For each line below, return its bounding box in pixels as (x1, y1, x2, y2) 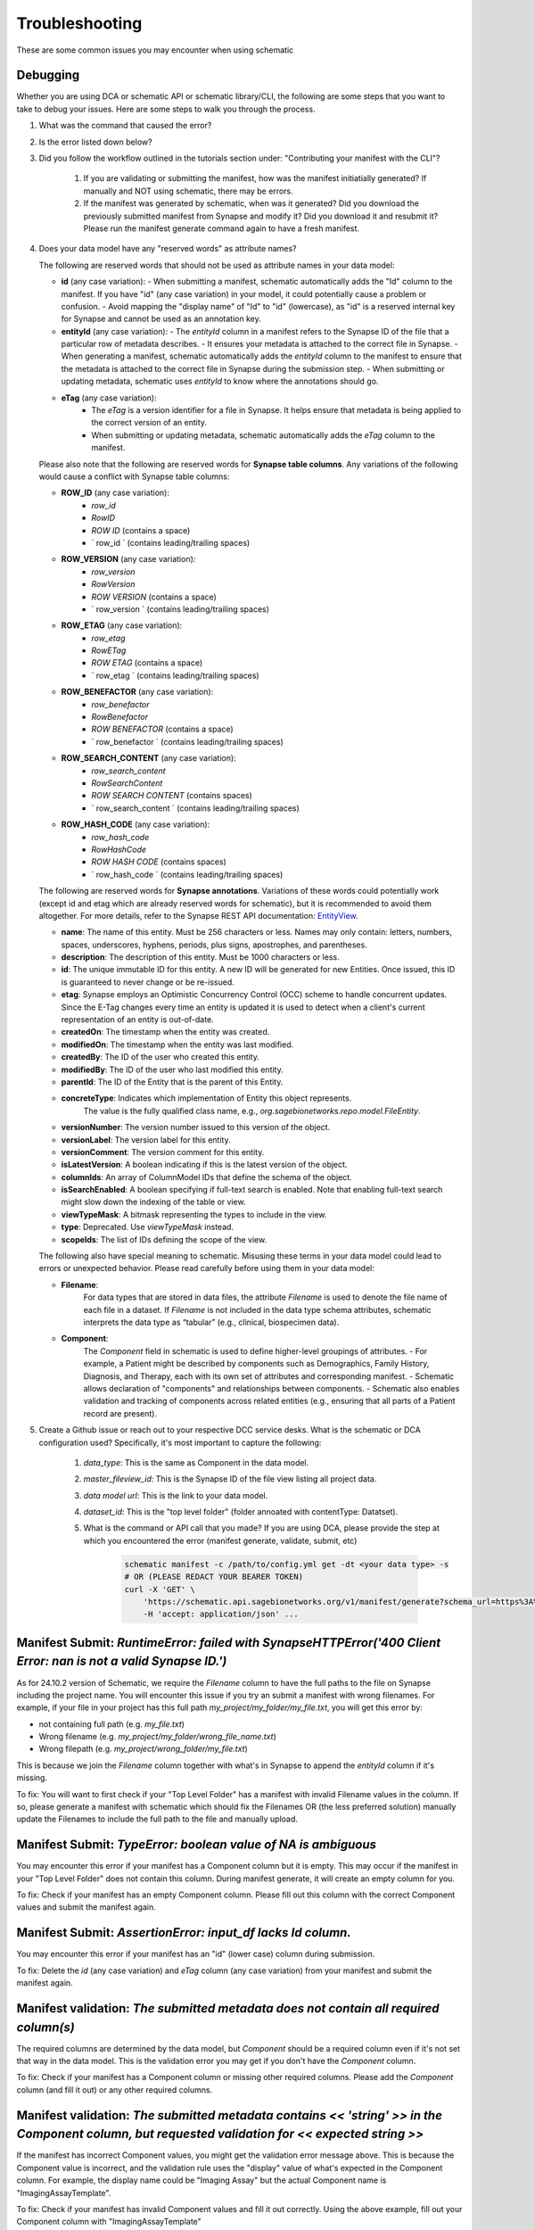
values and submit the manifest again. (16, 1902, 156, 1912)
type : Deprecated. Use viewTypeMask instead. (61, 1222, 235, 1233)
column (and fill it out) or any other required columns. (16, 2084, 213, 2095)
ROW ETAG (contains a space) (91, 657, 203, 668)
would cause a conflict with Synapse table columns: (38, 471, 230, 482)
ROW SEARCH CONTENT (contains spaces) (91, 790, 253, 801)
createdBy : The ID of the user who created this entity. (61, 1052, 260, 1062)
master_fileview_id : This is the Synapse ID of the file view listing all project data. (83, 1474, 377, 1484)
